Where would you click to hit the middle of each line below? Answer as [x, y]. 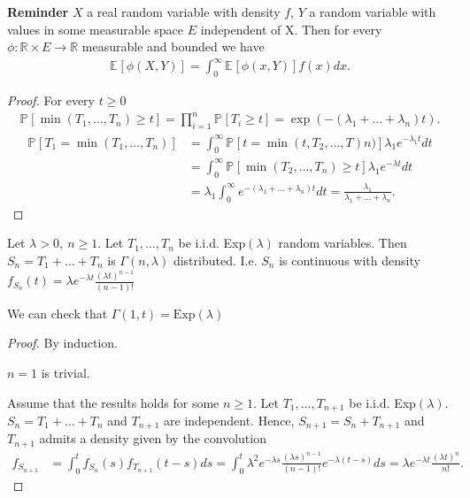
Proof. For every [51, 100]
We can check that [58, 313]
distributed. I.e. [215, 260]
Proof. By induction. [62, 343]
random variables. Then [343, 243]
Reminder [38, 11]
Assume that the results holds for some [113, 402]
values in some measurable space [96, 29]
